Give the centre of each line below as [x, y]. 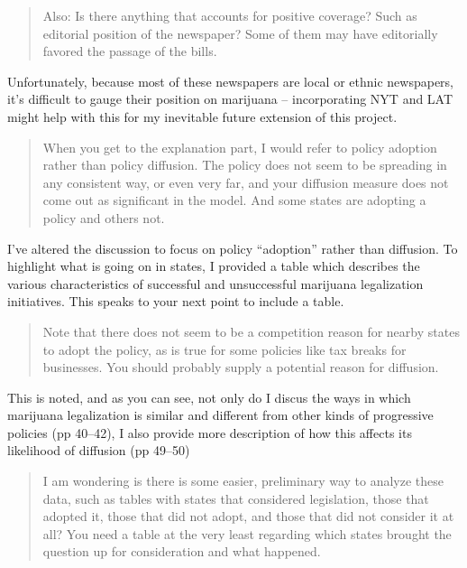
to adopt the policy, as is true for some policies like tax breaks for [224, 349]
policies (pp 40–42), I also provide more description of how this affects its [210, 432]
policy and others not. [104, 217]
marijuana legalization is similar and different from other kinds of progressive [220, 415]
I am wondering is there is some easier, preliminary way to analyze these [243, 481]
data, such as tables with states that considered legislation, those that [236, 498]
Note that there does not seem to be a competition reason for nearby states [251, 331]
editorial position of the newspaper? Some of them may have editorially [240, 33]
